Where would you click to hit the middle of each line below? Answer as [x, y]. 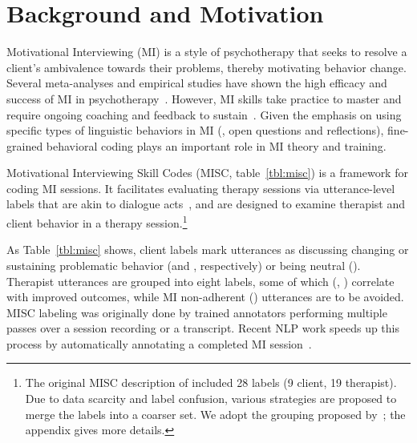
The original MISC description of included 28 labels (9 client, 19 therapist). [211, 383]
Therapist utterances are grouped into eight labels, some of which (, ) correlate [200, 281]
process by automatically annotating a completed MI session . [159, 343]
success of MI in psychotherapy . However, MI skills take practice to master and [204, 98]
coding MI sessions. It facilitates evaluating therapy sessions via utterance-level [201, 188]
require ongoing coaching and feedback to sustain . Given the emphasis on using [204, 114]
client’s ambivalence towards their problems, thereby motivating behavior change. [206, 67]
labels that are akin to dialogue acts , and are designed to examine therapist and [206, 204]
